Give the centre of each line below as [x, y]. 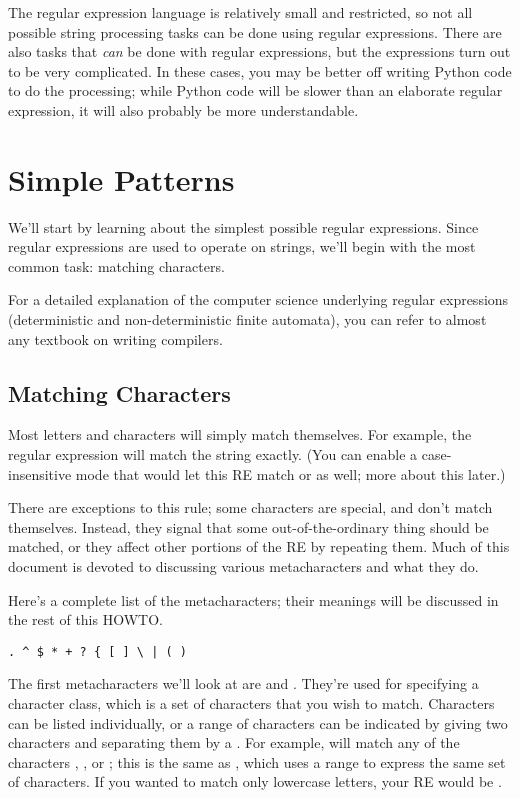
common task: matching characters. [116, 265]
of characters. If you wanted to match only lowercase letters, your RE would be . [255, 781]
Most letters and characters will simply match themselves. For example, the [240, 434]
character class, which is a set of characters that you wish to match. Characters [251, 703]
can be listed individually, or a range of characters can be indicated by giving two [258, 722]
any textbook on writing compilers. [115, 338]
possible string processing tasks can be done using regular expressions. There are [255, 31]
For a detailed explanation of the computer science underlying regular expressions [258, 299]
